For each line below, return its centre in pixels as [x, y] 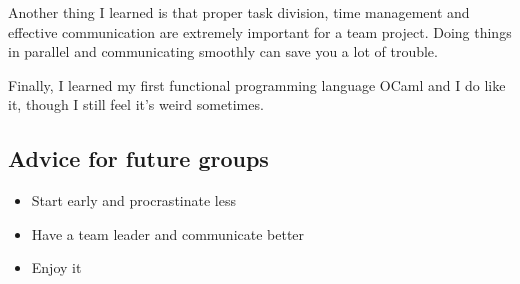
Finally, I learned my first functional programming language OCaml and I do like [257, 84]
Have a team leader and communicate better [168, 233]
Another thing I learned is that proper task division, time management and [239, 12]
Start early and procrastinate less [133, 200]
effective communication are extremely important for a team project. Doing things [260, 31]
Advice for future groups [138, 158]
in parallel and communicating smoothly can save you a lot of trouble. [223, 51]
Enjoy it [56, 267]
